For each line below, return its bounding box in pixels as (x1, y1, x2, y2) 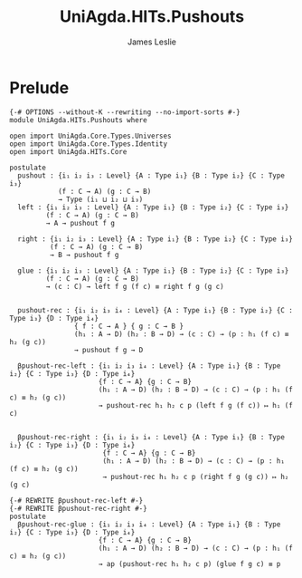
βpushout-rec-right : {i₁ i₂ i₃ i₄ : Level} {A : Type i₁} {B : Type (17, 432, 285, 441)
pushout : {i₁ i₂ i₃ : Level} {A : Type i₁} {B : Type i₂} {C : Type (17, 170, 285, 180)
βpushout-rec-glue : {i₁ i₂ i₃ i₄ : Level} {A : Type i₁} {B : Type (17, 519, 281, 529)
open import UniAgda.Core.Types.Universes (9, 131, 172, 140)
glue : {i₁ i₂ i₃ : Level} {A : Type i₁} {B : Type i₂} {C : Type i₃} (17, 265, 289, 275)
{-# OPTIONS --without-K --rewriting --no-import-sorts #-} (9, 107, 241, 117)
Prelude (9, 77, 70, 98)
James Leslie (127, 36, 177, 47)
